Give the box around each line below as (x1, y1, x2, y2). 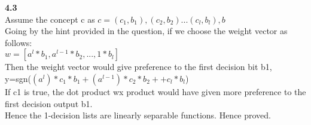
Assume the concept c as (5, 13, 95, 25)
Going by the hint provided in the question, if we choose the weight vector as (5, 25, 288, 37)
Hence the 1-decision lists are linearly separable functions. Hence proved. (5, 109, 272, 121)
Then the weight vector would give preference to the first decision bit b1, (5, 60, 272, 73)
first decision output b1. (5, 97, 93, 109)
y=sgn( (5, 72, 32, 84)
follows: (5, 36, 32, 48)
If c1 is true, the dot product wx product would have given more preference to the (5, 85, 306, 97)
